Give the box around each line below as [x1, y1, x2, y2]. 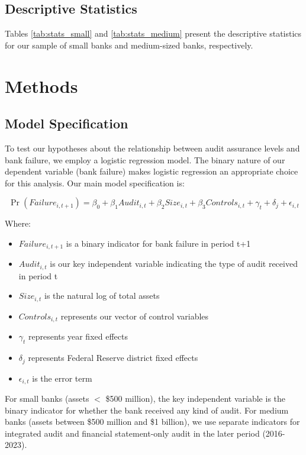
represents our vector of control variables [60, 309, 209, 322]
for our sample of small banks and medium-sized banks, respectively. [5, 38, 253, 51]
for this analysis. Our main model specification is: [5, 176, 185, 189]
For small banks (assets [5, 392, 89, 405]
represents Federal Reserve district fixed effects [28, 351, 198, 364]
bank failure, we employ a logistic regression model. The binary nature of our [5, 153, 285, 166]
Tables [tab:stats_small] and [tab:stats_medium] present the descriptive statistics [5, 27, 302, 40]
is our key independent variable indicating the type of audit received [50, 257, 298, 270]
